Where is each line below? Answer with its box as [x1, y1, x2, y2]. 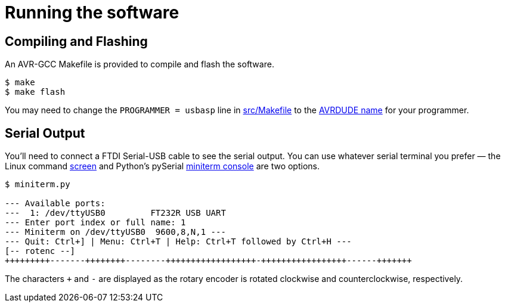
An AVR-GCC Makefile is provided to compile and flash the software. [5, 59, 274, 70]
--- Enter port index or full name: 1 [5, 218, 186, 228]
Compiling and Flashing [5, 33, 148, 49]
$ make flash [5, 87, 66, 97]
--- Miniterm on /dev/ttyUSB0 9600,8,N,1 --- [5, 227, 226, 237]
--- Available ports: [5, 199, 106, 209]
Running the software [5, 2, 179, 23]
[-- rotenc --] [5, 246, 76, 256]
